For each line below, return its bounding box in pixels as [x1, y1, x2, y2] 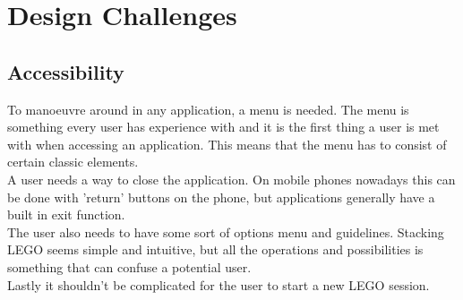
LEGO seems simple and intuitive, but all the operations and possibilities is [7, 240, 424, 259]
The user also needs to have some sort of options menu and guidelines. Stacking [7, 222, 444, 241]
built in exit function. [7, 205, 125, 224]
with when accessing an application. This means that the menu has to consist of [7, 134, 447, 153]
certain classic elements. [7, 152, 139, 171]
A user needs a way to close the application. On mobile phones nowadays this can [7, 169, 456, 188]
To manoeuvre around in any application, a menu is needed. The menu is [7, 99, 409, 118]
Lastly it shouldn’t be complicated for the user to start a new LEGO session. [7, 275, 430, 294]
